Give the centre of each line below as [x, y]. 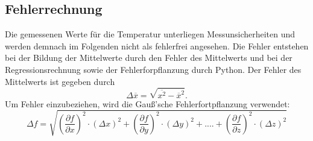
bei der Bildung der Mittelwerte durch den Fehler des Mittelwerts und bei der [149, 58]
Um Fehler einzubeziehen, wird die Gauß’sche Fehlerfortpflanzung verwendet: [147, 103]
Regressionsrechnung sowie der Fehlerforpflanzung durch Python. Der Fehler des [153, 69]
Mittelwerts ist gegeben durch [60, 81]
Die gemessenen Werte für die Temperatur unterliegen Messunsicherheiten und [150, 34]
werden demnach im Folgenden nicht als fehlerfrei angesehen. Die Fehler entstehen [157, 45]
